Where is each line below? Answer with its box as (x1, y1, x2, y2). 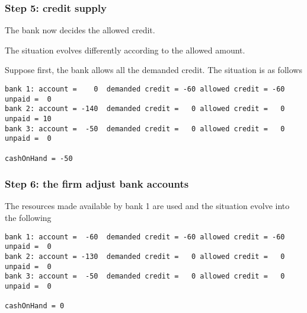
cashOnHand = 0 (5, 302, 65, 311)
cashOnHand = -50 (5, 154, 73, 163)
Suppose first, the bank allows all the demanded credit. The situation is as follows (5, 64, 302, 76)
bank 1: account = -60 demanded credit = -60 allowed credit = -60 (5, 232, 285, 241)
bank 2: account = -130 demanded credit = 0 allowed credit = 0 (5, 252, 285, 261)
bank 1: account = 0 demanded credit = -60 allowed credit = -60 (5, 85, 285, 93)
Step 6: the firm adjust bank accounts (5, 176, 189, 191)
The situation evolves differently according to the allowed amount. (5, 43, 245, 56)
